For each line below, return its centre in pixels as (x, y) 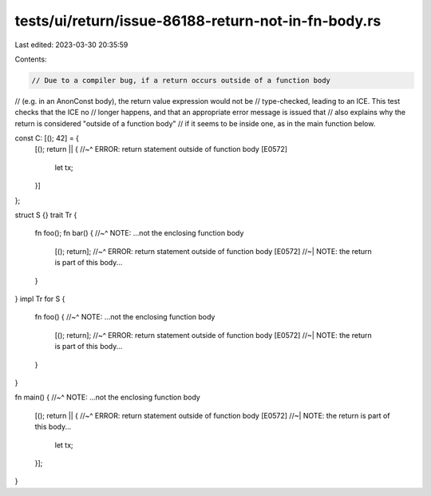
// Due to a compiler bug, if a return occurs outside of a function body (181, 80)
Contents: (31, 59)
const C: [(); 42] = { (47, 138)
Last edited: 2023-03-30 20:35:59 (71, 45)
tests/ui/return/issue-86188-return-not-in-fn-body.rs (198, 21)
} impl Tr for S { (40, 299)
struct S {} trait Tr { (46, 215)
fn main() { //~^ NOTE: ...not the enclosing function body (108, 397)
